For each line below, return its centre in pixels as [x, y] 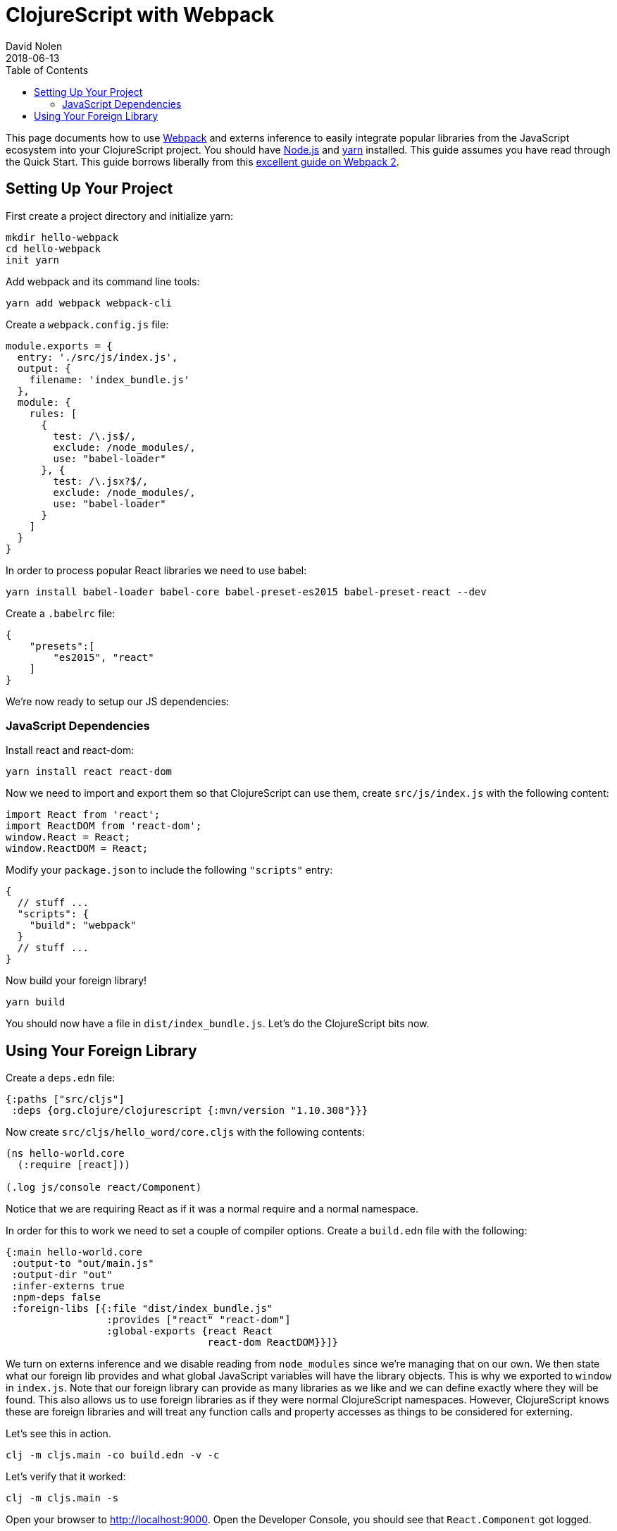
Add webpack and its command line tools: [103, 281]
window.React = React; [68, 837]
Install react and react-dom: [70, 750]
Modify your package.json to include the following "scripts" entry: [169, 870]
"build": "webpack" [83, 925]
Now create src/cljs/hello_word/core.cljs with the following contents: [185, 1132]
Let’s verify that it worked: [66, 1477]
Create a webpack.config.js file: [87, 324]
